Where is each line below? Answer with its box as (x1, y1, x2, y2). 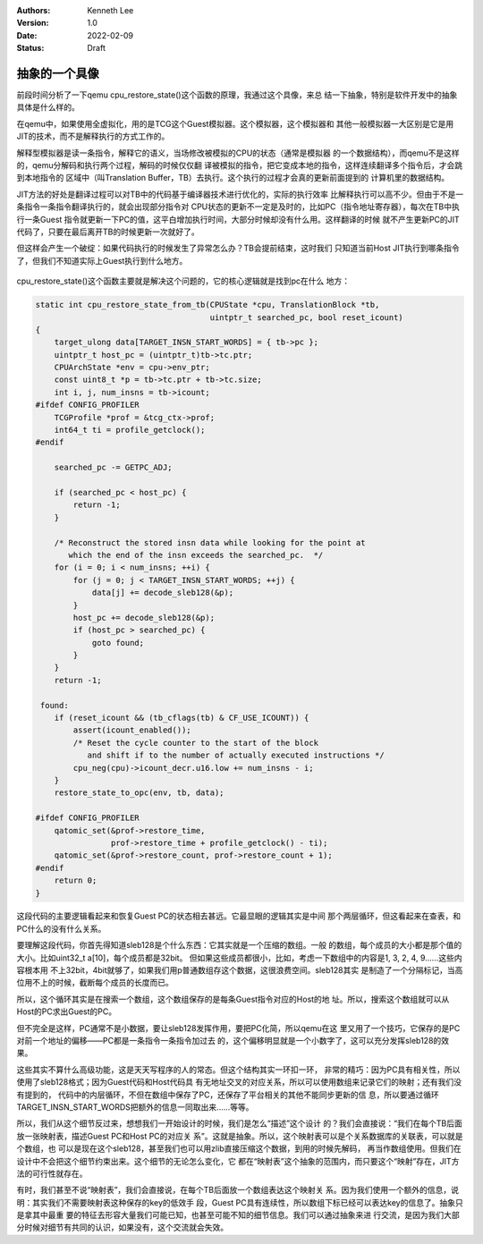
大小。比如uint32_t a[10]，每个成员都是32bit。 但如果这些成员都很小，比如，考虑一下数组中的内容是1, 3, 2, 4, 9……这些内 (16, 952, 462, 963)
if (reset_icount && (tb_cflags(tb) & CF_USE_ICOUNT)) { (54, 713, 309, 724)
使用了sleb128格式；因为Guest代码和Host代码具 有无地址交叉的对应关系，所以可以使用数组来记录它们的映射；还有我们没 (16, 1077, 462, 1087)
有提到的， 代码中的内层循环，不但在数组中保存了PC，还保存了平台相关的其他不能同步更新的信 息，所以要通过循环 (16, 1089, 440, 1100)
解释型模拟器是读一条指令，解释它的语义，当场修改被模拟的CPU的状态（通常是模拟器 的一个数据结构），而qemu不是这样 (16, 148, 460, 158)
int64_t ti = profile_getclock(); (54, 425, 206, 436)
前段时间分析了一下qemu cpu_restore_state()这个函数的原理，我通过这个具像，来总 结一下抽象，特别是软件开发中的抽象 (16, 89, 458, 100)
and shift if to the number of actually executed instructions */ (87, 750, 385, 760)
